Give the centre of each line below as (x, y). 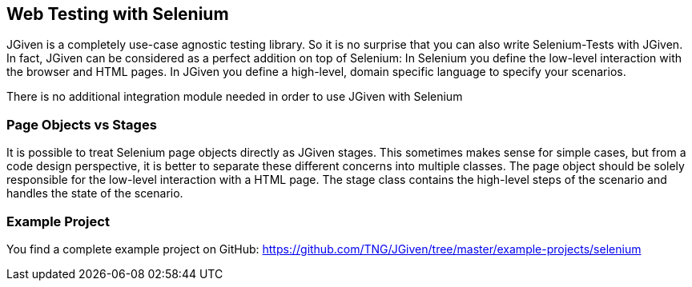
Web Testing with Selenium (118, 14)
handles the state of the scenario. (95, 193)
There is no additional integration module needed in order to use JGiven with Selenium (235, 97)
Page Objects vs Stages (82, 124)
